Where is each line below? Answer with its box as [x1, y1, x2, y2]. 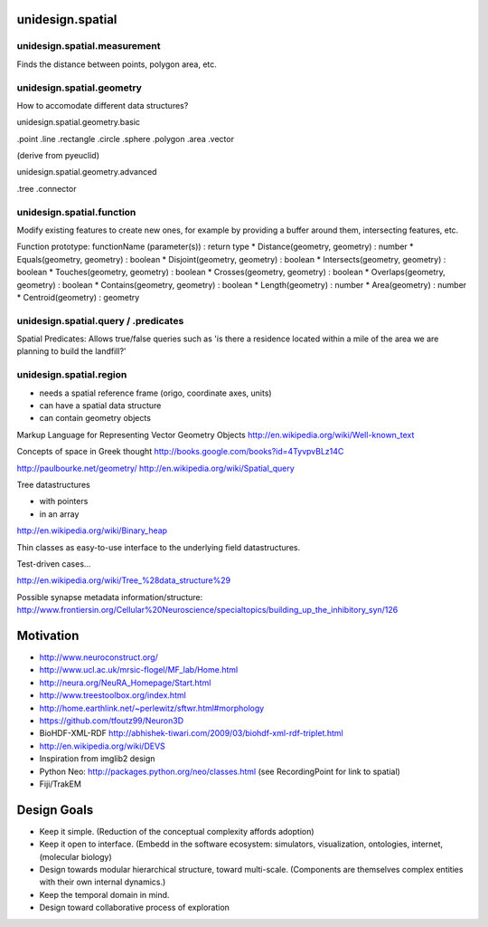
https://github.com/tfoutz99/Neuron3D [39, 715, 184, 726]
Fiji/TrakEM [39, 779, 81, 789]
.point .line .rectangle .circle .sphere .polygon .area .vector [16, 133, 235, 144]
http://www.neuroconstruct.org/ [39, 652, 158, 663]
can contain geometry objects [39, 413, 151, 424]
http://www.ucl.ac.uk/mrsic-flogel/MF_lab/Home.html [39, 664, 239, 675]
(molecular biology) [39, 851, 112, 862]
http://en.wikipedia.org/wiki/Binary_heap [16, 525, 167, 536]
